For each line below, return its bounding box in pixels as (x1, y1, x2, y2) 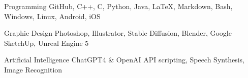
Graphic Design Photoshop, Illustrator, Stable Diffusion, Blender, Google (4, 28, 232, 38)
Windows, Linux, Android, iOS (4, 11, 101, 21)
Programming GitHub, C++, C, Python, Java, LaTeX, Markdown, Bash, (4, 1, 233, 11)
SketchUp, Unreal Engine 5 (4, 37, 89, 48)
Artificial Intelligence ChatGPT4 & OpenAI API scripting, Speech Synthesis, (4, 54, 244, 65)
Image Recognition (4, 64, 63, 74)
